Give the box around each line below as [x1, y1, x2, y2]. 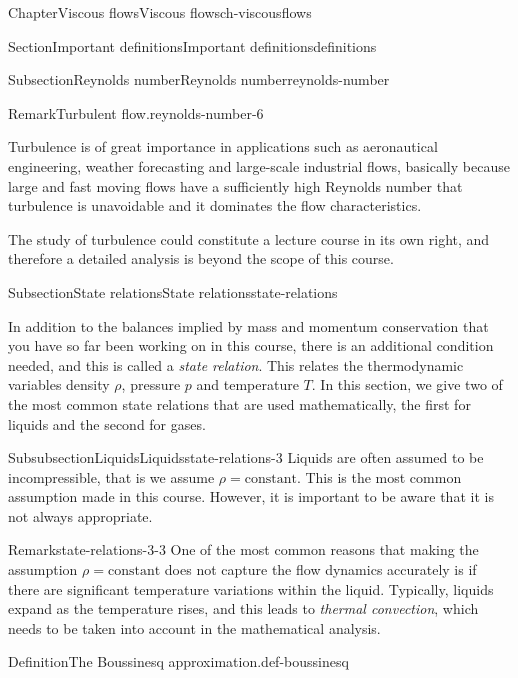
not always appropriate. [8, 505, 153, 526]
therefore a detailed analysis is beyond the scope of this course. [8, 248, 394, 269]
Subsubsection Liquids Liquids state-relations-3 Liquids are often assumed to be [8, 447, 484, 468]
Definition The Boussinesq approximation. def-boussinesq [8, 651, 349, 672]
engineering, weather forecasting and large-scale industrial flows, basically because [8, 155, 510, 176]
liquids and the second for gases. [8, 413, 206, 434]
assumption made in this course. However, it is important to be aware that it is [8, 486, 494, 507]
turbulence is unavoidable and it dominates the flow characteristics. [8, 195, 422, 216]
